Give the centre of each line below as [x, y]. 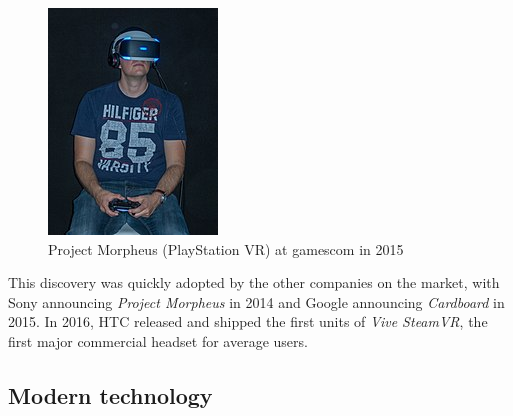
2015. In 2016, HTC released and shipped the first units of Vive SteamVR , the [248, 321]
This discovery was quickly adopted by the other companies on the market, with [254, 282]
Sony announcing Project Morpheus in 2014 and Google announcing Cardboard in [256, 301]
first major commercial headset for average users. [158, 340]
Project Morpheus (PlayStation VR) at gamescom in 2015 [226, 248]
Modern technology [110, 394]
